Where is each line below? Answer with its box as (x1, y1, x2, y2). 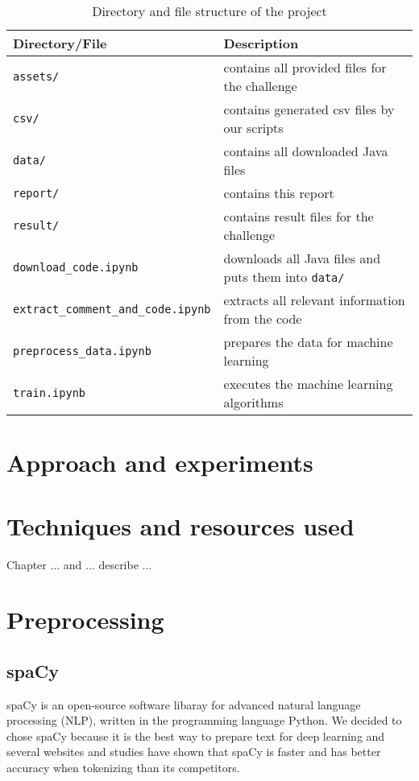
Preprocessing (6, 603, 164, 636)
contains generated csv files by (223, 100, 395, 118)
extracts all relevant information (223, 291, 405, 309)
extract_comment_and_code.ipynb (13, 303, 211, 316)
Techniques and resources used (6, 509, 355, 542)
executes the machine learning (223, 374, 393, 393)
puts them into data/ (223, 267, 345, 286)
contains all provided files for (223, 58, 387, 76)
